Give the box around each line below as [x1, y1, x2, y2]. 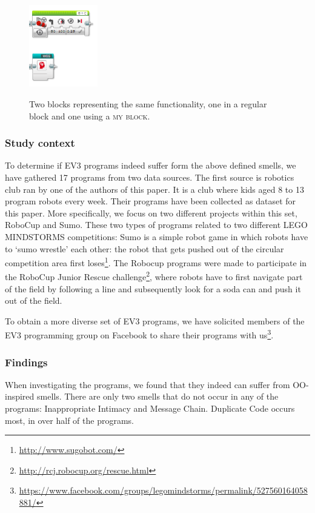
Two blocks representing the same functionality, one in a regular [29, 97, 267, 110]
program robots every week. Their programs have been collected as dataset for [5, 195, 296, 207]
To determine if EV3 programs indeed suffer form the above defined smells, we [5, 159, 296, 172]
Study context [5, 135, 75, 150]
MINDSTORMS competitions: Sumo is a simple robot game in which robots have [5, 230, 308, 243]
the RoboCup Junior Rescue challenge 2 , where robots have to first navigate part [5, 269, 303, 283]
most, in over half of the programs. [5, 414, 134, 426]
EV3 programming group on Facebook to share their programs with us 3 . [5, 327, 274, 341]
